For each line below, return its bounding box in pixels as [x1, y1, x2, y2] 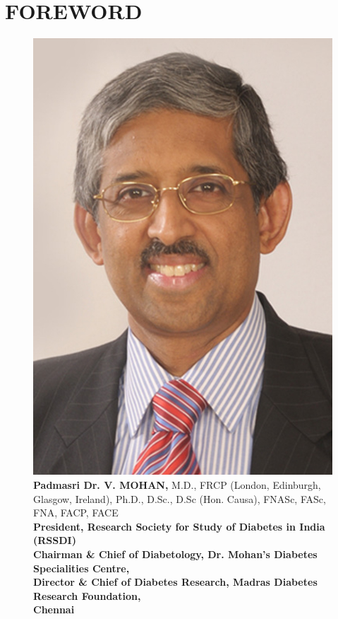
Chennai [33, 602, 75, 617]
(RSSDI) [33, 533, 76, 548]
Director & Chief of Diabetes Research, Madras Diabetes [33, 574, 318, 589]
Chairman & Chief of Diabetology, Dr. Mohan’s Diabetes [33, 546, 318, 561]
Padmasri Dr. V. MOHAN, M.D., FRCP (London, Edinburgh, [33, 477, 321, 492]
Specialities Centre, [33, 560, 130, 575]
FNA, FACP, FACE [33, 505, 119, 520]
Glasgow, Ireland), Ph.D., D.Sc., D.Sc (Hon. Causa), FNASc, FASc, [33, 491, 326, 506]
